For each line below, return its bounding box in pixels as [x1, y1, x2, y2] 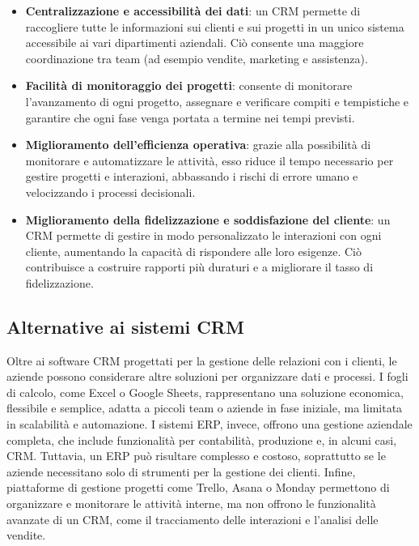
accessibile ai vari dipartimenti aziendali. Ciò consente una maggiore [25, 34, 364, 51]
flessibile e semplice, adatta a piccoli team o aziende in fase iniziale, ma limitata [6, 399, 403, 416]
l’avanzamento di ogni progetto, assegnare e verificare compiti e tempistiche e [25, 92, 409, 109]
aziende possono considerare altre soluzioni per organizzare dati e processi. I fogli [6, 368, 408, 385]
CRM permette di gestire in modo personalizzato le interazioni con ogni [25, 227, 382, 244]
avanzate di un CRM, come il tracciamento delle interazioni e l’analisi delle [6, 510, 379, 527]
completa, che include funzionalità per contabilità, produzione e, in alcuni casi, [6, 431, 397, 448]
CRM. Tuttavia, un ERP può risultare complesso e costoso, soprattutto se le [6, 447, 386, 464]
